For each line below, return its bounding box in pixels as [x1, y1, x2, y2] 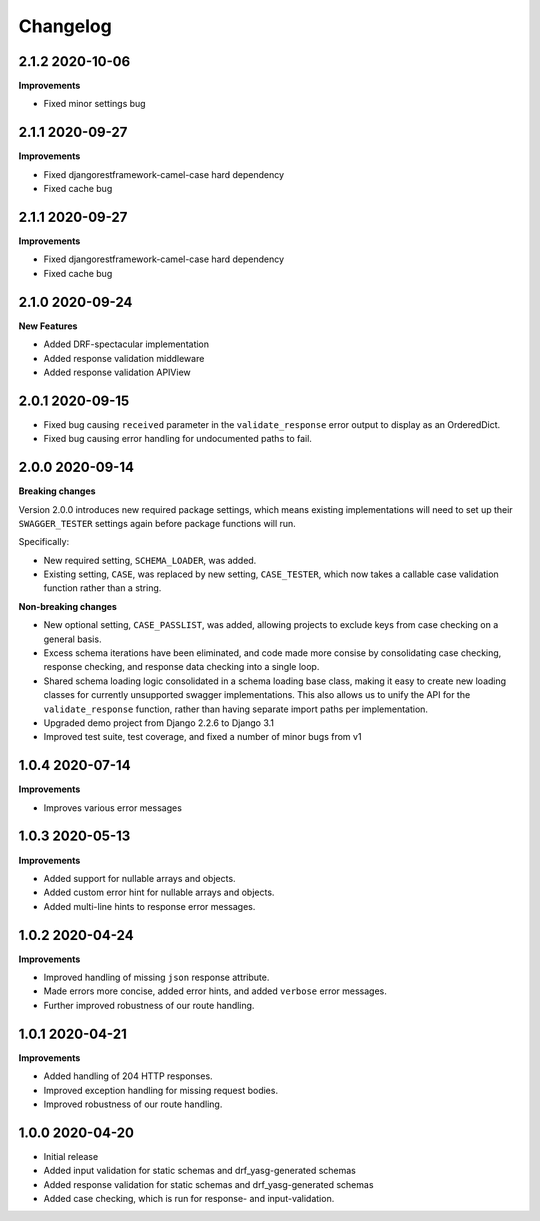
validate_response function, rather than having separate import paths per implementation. [43, 703, 429, 715]
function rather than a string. [43, 582, 162, 594]
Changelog [18, 15, 112, 37]
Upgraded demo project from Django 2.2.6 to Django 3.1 [43, 716, 275, 729]
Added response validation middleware [43, 352, 205, 364]
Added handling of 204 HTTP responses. [43, 1070, 214, 1082]
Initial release [43, 1150, 99, 1162]
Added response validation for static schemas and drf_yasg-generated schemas [43, 1178, 374, 1190]
